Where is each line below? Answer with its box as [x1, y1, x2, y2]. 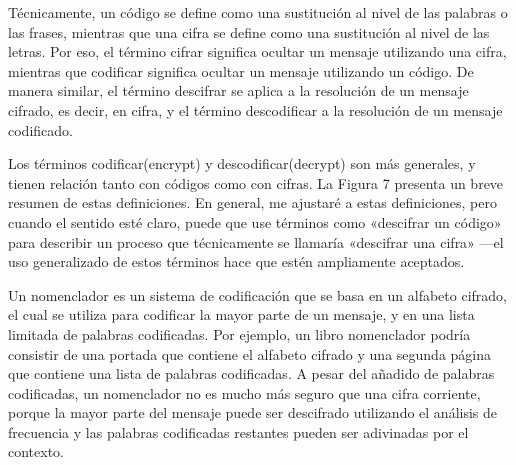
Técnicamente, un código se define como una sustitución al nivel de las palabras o [8, 2, 508, 22]
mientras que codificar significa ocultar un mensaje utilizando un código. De [8, 60, 474, 81]
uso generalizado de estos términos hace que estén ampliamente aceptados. [8, 251, 465, 272]
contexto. [8, 441, 64, 462]
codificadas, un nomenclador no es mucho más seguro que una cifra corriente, [8, 382, 481, 403]
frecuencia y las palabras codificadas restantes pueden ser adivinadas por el [8, 421, 469, 442]
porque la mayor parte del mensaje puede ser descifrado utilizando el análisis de [8, 402, 498, 423]
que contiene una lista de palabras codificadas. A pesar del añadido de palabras [8, 363, 495, 384]
